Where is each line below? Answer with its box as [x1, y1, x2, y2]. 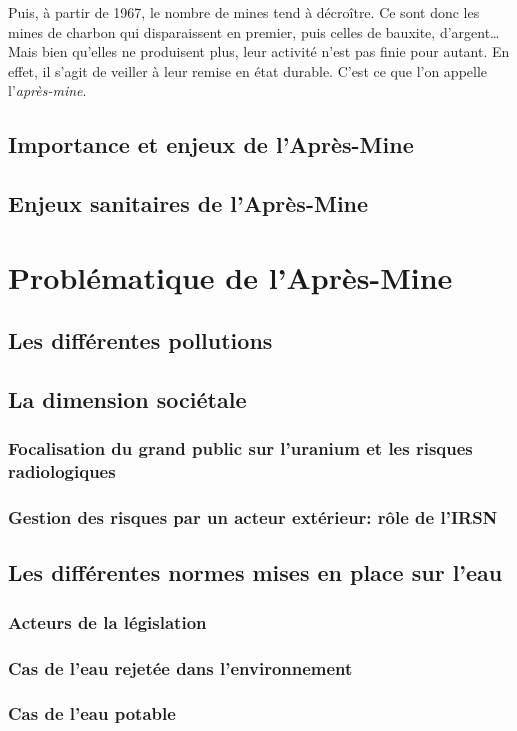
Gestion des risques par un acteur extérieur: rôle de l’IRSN [8, 505, 498, 530]
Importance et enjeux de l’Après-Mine [8, 129, 414, 160]
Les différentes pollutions [8, 325, 273, 356]
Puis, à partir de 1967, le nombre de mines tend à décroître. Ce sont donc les [8, 2, 480, 22]
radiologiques [8, 459, 116, 484]
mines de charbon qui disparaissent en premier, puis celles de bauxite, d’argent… [8, 21, 500, 42]
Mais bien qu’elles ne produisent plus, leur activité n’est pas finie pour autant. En [8, 41, 510, 62]
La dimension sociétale [8, 384, 247, 415]
